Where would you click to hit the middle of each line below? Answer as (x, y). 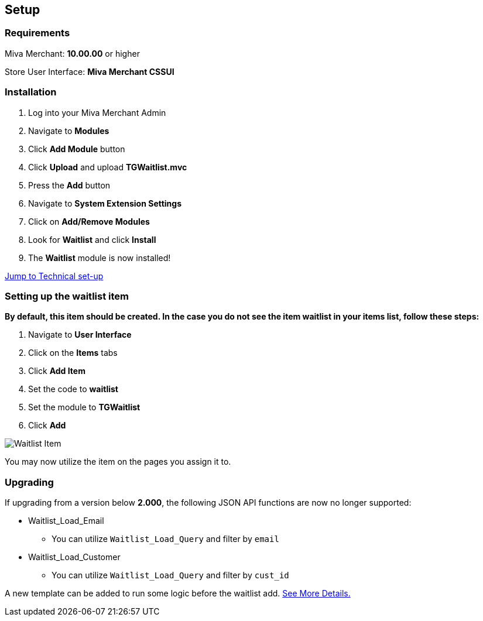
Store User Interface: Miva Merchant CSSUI (90, 71)
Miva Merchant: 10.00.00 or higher (72, 53)
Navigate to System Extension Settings (105, 203)
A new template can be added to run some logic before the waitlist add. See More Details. (178, 593)
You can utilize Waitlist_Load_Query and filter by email (165, 539)
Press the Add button (69, 185)
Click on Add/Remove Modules (89, 221)
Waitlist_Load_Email (66, 521)
